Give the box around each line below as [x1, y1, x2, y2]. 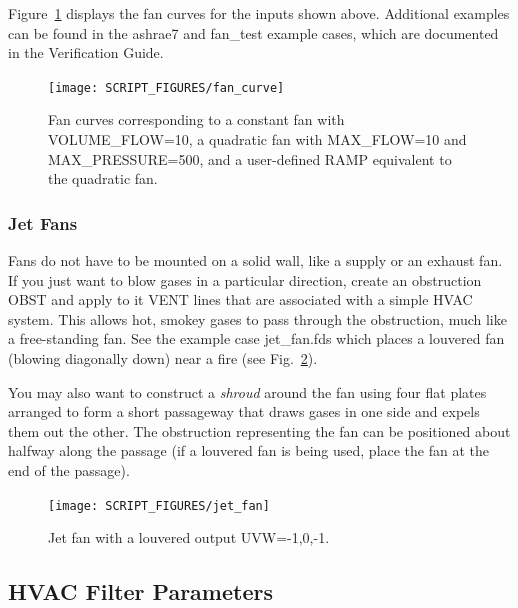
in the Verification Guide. [8, 42, 164, 63]
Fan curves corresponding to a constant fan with [48, 109, 345, 130]
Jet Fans [8, 210, 78, 235]
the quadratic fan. [48, 168, 158, 189]
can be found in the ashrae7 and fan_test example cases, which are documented [8, 22, 499, 43]
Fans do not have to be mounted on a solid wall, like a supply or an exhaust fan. [8, 250, 503, 271]
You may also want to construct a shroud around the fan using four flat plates [8, 381, 487, 402]
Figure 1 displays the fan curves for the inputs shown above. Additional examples [8, 3, 510, 23]
